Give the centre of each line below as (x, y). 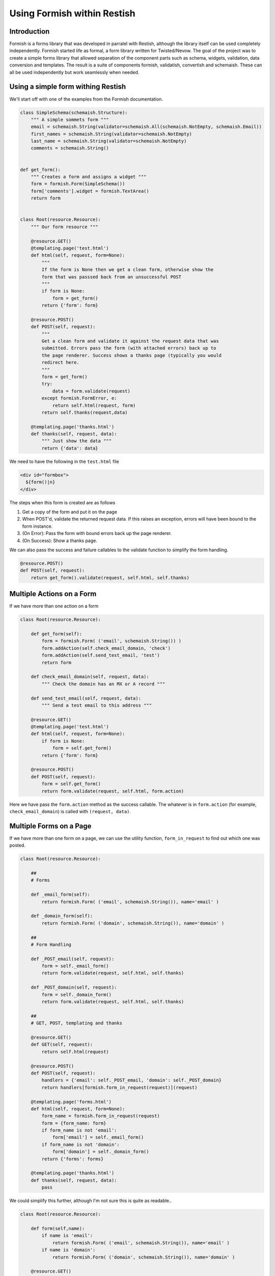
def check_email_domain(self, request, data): (90, 677)
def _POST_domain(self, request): (74, 987)
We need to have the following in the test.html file (64, 461)
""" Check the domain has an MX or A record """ (103, 684)
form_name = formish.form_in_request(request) (101, 1116)
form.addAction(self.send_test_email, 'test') (101, 655)
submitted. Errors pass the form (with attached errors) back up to (129, 348)
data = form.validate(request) (91, 391)
